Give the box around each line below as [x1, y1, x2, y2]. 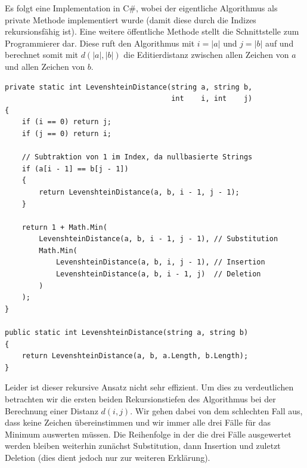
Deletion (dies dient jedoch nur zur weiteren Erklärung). [5, 451, 210, 463]
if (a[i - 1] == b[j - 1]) [21, 164, 129, 173]
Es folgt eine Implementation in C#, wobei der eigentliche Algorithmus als [5, 2, 278, 14]
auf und [265, 36, 294, 49]
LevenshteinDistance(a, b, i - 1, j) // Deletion [55, 270, 261, 279]
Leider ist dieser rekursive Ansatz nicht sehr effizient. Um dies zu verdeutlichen [5, 381, 294, 393]
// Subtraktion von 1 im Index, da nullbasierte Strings [21, 153, 253, 162]
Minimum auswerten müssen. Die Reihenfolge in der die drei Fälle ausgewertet [5, 427, 292, 440]
